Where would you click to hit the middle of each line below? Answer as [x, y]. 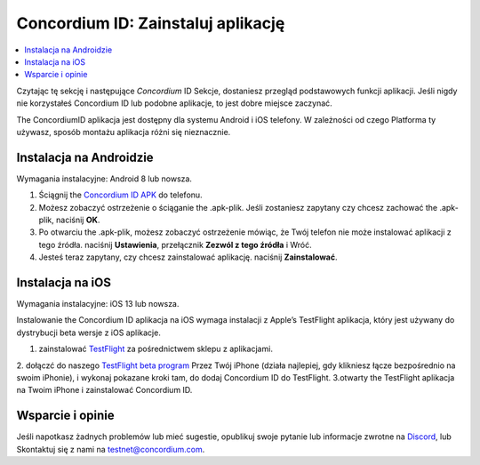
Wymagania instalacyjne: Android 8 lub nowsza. [104, 179]
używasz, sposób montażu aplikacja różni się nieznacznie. [124, 132]
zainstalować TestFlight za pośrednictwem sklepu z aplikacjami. [156, 349]
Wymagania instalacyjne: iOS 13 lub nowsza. [98, 304]
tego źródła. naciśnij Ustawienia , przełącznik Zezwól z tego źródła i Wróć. [175, 245]
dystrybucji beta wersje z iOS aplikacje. [89, 333]
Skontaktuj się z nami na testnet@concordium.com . [111, 449]
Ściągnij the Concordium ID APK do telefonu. [121, 195]
